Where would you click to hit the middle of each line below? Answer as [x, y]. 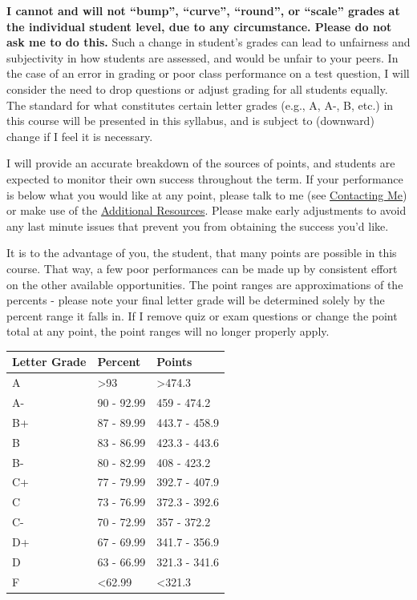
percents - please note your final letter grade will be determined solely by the [196, 300]
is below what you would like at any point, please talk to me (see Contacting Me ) [207, 194]
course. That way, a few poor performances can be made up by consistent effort [202, 268]
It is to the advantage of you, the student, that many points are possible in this [202, 253]
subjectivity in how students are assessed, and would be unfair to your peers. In [202, 57]
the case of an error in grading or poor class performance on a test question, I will [208, 73]
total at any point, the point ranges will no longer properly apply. [168, 331]
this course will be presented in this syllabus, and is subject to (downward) [190, 121]
